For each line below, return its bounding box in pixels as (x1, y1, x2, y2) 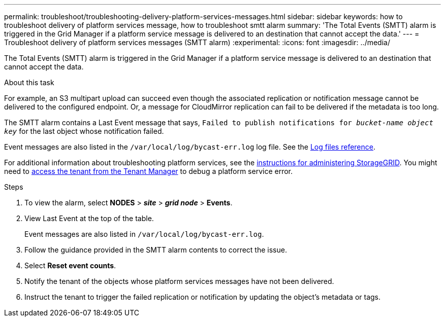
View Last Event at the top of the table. (24, 214, 154, 223)
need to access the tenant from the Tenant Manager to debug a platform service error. (4, 167, 293, 175)
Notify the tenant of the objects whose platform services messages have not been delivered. (24, 277, 334, 286)
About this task (4, 78, 54, 87)
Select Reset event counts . (24, 261, 116, 270)
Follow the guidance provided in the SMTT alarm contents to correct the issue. (24, 245, 287, 254)
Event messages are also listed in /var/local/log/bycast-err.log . (24, 230, 264, 238)
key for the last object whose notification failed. (4, 127, 164, 135)
